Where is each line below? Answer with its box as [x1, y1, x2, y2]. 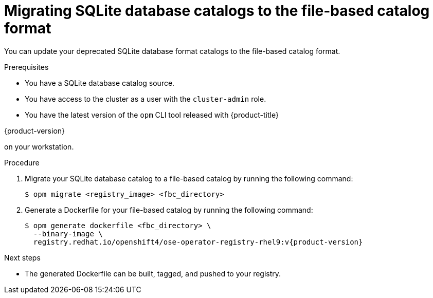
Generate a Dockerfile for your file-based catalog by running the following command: [25, 205, 313, 214]
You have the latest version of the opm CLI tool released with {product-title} [25, 110, 279, 119]
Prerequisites [4, 62, 49, 71]
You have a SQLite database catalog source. [25, 78, 175, 87]
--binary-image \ [33, 229, 103, 238]
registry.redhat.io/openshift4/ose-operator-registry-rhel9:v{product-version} [33, 237, 363, 246]
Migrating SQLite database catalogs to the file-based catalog [4, 2, 430, 20]
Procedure [4, 158, 40, 167]
